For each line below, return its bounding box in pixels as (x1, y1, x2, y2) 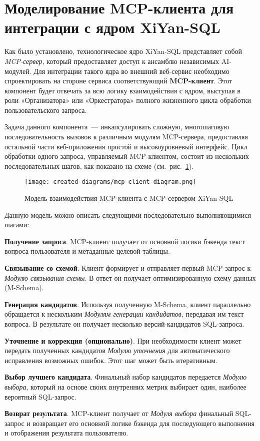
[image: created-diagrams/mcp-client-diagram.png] (24, 178, 196, 186)
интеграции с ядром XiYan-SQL (4, 17, 220, 37)
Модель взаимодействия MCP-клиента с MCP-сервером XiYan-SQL (24, 193, 233, 203)
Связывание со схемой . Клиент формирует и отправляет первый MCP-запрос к (4, 263, 251, 273)
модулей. (4, 65, 31, 76)
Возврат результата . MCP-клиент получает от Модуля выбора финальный (4, 408, 233, 419)
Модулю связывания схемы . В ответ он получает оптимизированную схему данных (4, 272, 256, 283)
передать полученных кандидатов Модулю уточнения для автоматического (4, 345, 230, 356)
